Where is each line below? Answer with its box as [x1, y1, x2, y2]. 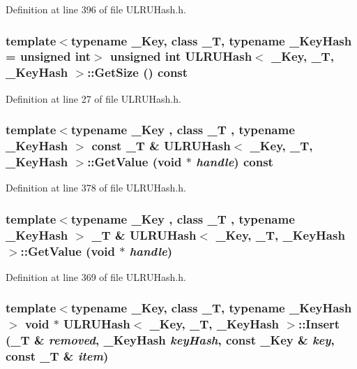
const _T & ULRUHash [91, 137, 231, 154]
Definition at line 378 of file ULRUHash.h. [6, 180, 186, 195]
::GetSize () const [87, 64, 188, 81]
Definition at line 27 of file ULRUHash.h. [6, 91, 181, 106]
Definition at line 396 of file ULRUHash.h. [6, 2, 186, 16]
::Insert [298, 315, 340, 333]
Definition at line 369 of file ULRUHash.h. [6, 269, 186, 284]
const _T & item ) [6, 347, 109, 365]
